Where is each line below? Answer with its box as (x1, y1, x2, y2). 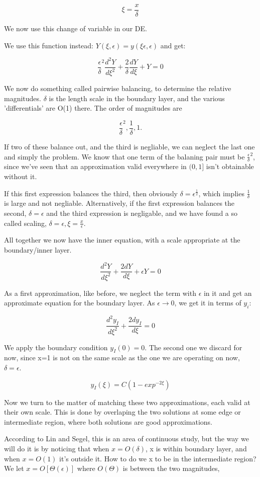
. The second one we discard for (145, 342, 242, 352)
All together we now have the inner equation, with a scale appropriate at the (4, 234, 240, 245)
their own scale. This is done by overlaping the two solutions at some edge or (4, 407, 241, 417)
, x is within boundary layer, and (146, 443, 247, 453)
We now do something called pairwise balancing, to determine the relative (4, 83, 231, 94)
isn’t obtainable (206, 161, 254, 172)
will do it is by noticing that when (4, 443, 109, 453)
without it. (4, 171, 37, 182)
